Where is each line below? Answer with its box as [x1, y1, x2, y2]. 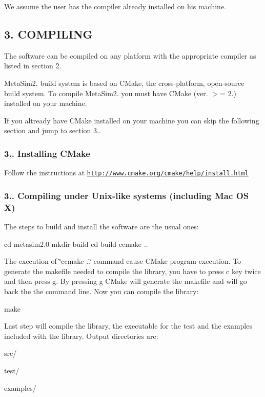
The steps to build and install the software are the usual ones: [4, 221, 199, 231]
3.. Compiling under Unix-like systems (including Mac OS [4, 189, 249, 202]
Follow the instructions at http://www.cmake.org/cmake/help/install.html [4, 167, 249, 178]
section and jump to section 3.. [4, 125, 101, 136]
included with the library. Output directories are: [4, 330, 158, 341]
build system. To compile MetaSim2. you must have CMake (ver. [4, 87, 208, 98]
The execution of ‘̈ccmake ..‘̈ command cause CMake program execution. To [4, 256, 241, 266]
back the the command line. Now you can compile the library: [4, 285, 199, 296]
